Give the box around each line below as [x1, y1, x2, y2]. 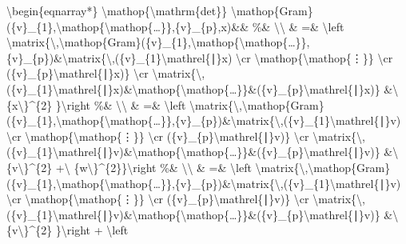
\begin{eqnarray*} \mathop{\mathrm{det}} [6, 2, 228, 18]
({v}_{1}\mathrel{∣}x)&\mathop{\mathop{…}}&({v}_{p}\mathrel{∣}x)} [6, 80, 380, 97]
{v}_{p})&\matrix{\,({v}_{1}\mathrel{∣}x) [6, 49, 233, 66]
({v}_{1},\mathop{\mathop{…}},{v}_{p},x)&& [6, 18, 249, 34]
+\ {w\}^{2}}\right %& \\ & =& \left [55, 158, 252, 175]
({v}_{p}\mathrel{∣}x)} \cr [6, 65, 149, 82]
